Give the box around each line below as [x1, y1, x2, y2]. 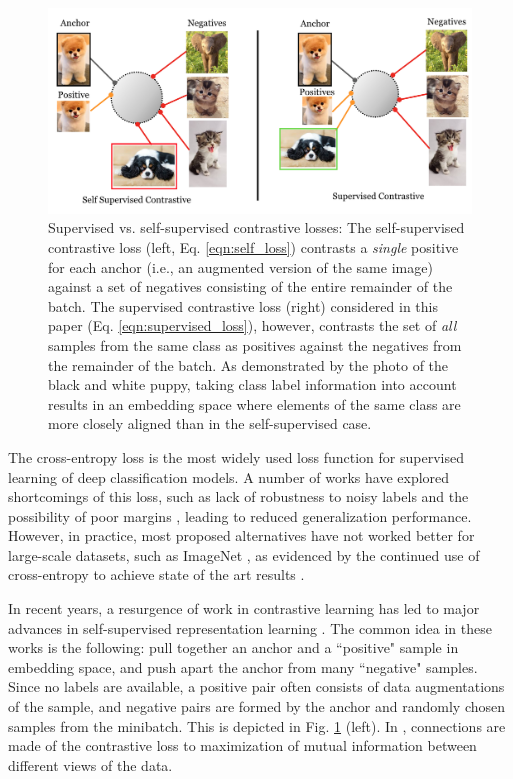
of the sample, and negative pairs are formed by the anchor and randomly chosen [8, 696, 506, 717]
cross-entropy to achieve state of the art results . [8, 564, 305, 585]
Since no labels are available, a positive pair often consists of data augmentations [8, 676, 505, 697]
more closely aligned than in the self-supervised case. [48, 413, 372, 434]
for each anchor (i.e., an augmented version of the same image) [48, 256, 433, 277]
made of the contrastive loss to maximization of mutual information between [8, 735, 477, 756]
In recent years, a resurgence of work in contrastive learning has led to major [8, 598, 480, 619]
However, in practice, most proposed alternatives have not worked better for [8, 525, 475, 546]
